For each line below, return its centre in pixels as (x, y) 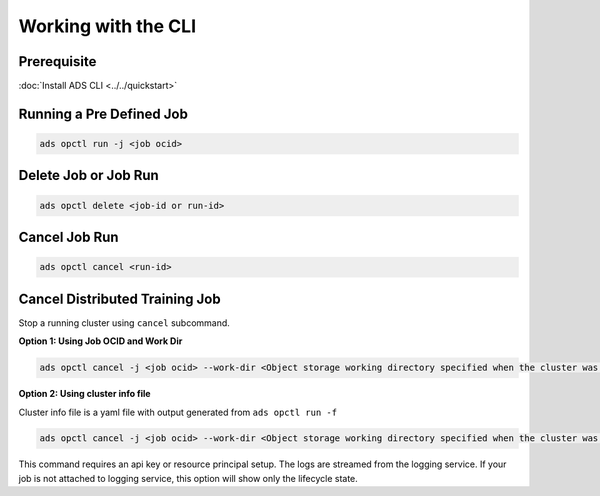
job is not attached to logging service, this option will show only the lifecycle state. (188, 478)
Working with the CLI (107, 26)
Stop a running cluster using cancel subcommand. (124, 322)
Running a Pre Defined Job (103, 113)
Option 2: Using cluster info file (84, 394)
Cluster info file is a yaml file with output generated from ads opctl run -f (178, 412)
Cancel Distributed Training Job (119, 298)
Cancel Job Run (68, 237)
